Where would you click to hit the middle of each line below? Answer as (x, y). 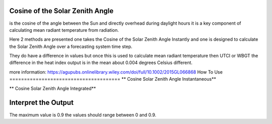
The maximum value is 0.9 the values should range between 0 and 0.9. (83, 115)
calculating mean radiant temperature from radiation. (64, 30)
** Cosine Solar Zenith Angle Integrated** (53, 88)
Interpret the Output (42, 103)
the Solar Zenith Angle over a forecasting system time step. (71, 46)
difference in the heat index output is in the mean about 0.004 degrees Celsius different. (101, 63)
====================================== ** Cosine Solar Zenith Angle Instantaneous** (113, 79)
